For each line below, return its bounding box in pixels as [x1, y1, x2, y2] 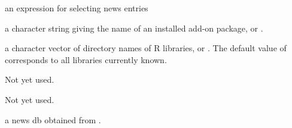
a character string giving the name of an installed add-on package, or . [5, 21, 263, 34]
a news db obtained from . [5, 113, 101, 126]
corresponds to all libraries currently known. [5, 53, 167, 65]
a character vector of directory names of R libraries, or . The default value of [5, 42, 287, 54]
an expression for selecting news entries [5, 2, 148, 14]
